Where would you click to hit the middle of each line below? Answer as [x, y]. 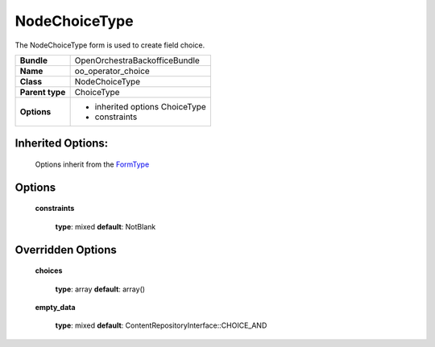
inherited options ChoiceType [151, 106]
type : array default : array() [100, 289]
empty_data [55, 307]
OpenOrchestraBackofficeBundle [137, 60]
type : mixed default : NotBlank [106, 226]
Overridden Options [66, 250]
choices [49, 271]
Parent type [43, 92]
